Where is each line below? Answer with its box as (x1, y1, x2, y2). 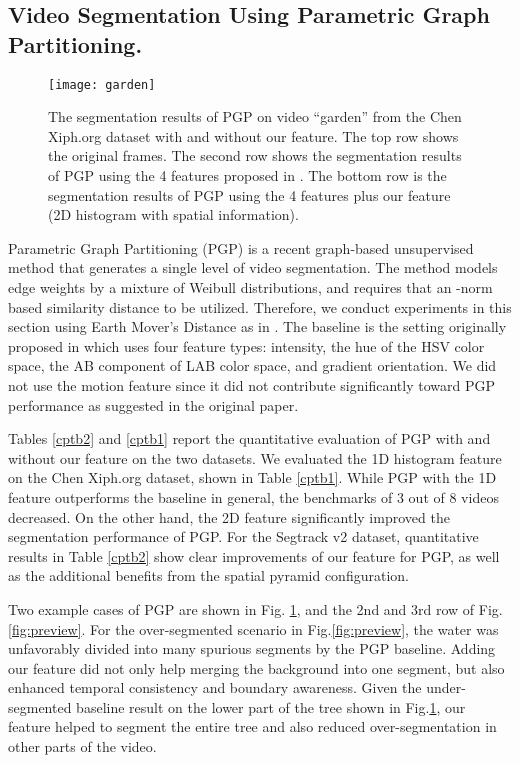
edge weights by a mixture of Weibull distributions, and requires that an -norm (8, 277, 493, 297)
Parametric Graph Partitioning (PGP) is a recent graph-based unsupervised (8, 237, 474, 258)
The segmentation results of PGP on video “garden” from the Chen (48, 106, 462, 127)
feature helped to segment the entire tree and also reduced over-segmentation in (8, 716, 497, 737)
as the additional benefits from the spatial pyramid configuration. (8, 565, 409, 586)
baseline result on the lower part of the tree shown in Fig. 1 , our (76, 696, 466, 717)
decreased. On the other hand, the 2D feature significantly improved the (8, 506, 450, 527)
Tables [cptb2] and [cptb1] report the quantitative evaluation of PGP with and (8, 428, 491, 449)
